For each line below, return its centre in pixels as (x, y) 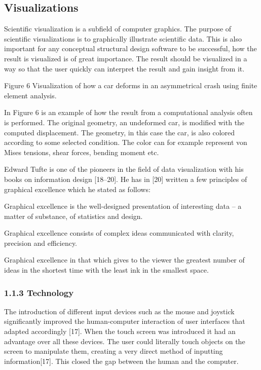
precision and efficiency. (41, 243)
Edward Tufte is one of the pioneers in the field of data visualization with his (124, 169)
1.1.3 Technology (39, 292)
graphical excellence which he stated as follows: (77, 189)
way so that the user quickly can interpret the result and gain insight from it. (124, 68)
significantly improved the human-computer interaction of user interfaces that (125, 321)
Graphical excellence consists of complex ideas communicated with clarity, (119, 233)
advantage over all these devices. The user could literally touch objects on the (125, 341)
